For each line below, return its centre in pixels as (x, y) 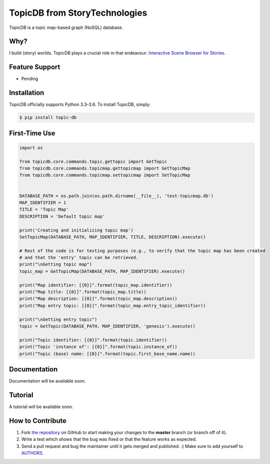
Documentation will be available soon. (47, 381)
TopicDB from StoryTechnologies (78, 13)
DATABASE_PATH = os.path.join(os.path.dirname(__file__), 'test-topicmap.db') (116, 196)
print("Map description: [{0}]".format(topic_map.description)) (98, 299)
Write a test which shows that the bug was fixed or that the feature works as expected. (109, 439)
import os (31, 148)
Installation (27, 93)
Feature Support (35, 67)
